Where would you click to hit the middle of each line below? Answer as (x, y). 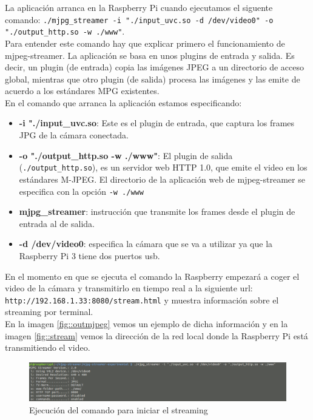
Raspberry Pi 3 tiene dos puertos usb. (89, 255)
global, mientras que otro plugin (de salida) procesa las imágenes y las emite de (153, 79)
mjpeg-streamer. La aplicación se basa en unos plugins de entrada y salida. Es (150, 55)
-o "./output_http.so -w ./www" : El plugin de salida (126, 155)
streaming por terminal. (49, 312)
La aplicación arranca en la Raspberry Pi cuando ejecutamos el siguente (139, 7)
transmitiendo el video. (48, 347)
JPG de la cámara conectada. (74, 135)
